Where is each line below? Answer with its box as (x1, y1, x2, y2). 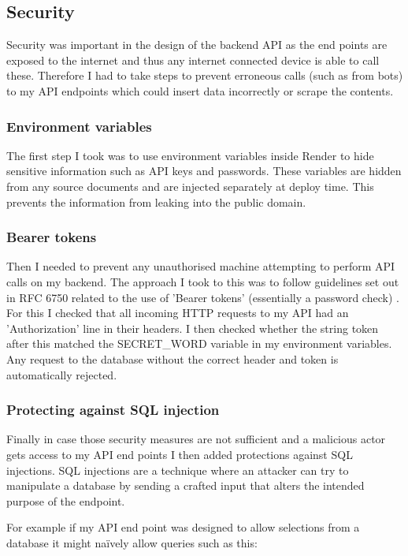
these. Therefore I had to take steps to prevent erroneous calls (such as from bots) (6, 67, 403, 84)
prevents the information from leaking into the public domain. (6, 193, 306, 210)
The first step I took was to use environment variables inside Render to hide (6, 147, 374, 163)
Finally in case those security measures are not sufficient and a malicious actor (6, 431, 386, 447)
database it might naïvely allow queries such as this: (6, 534, 258, 550)
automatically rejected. (6, 366, 117, 382)
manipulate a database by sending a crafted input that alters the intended (6, 477, 365, 494)
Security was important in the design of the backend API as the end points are (6, 36, 388, 53)
